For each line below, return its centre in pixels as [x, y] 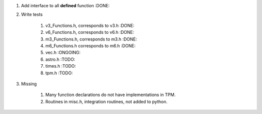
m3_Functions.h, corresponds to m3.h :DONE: [91, 39]
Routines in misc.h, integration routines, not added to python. [106, 101]
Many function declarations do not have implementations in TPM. [110, 95]
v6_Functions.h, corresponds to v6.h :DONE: [90, 32]
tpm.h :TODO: [59, 73]
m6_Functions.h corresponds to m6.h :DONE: [90, 45]
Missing [29, 84]
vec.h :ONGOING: [63, 53]
